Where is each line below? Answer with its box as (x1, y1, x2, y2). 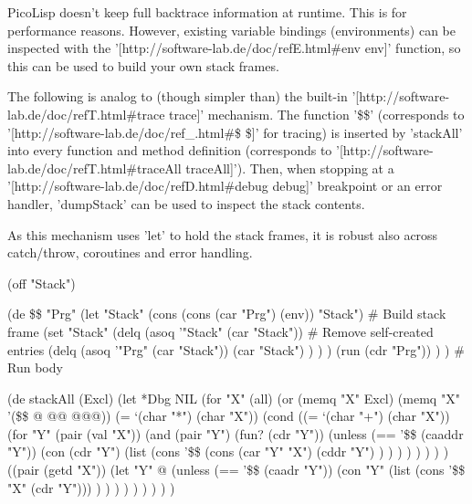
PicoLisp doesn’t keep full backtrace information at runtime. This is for (7, 3, 407, 21)
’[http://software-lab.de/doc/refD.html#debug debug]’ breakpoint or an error (7, 176, 443, 195)
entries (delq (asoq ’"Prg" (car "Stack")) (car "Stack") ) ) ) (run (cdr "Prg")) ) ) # (7, 340, 465, 359)
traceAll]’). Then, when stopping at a (185, 158, 394, 177)
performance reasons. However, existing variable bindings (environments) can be (7, 20, 456, 39)
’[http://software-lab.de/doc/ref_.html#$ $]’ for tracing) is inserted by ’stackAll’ (7, 122, 463, 142)
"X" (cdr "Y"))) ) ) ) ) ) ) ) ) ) (7, 478, 175, 497)
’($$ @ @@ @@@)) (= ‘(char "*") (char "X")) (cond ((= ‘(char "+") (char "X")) (7, 406, 450, 425)
